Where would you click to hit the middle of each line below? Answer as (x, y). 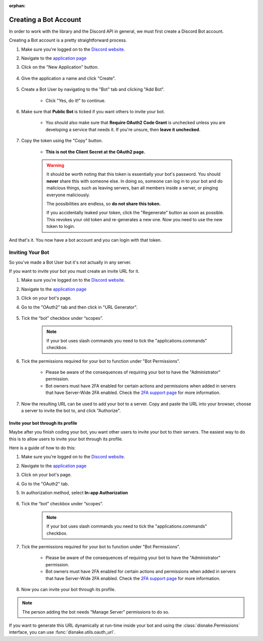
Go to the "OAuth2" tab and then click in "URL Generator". (79, 307)
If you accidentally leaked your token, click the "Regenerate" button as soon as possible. (135, 213)
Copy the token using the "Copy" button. (62, 141)
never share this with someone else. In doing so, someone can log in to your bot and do (135, 181)
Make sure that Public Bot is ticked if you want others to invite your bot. (93, 112)
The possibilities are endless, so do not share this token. (103, 204)
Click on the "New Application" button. (60, 67)
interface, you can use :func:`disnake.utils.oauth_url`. (62, 632)
